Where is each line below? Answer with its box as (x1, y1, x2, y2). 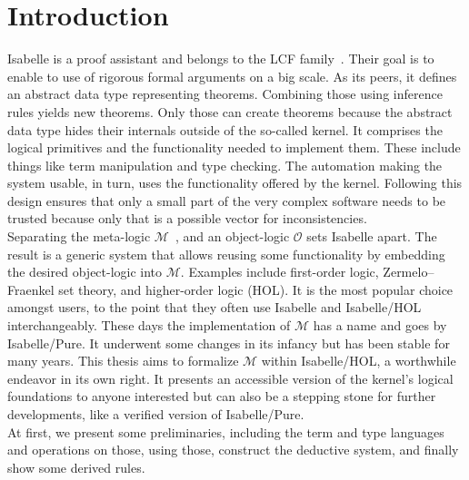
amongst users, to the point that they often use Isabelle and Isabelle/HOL (7, 298, 422, 317)
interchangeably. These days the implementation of (7, 316, 291, 335)
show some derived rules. (7, 457, 145, 476)
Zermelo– (383, 262, 434, 281)
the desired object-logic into (7, 262, 163, 281)
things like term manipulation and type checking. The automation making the (7, 155, 443, 174)
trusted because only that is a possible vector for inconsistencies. (7, 209, 367, 228)
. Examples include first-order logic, (180, 262, 379, 281)
